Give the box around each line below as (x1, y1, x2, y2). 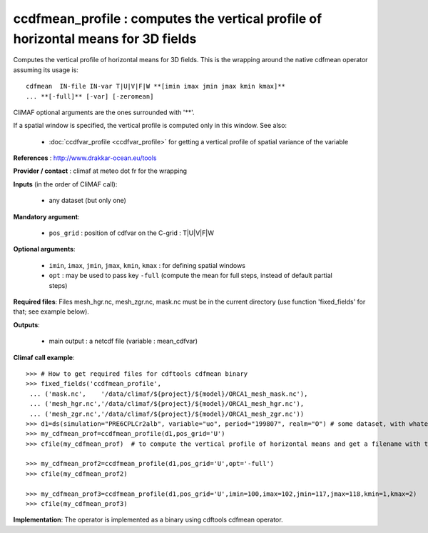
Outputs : (13, 320, 41, 329)
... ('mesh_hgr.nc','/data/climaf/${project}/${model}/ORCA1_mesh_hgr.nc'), (29, 400, 305, 408)
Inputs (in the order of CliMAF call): (13, 179, 118, 189)
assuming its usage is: (13, 65, 78, 74)
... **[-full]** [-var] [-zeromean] (26, 92, 154, 100)
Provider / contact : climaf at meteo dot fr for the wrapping (13, 166, 187, 175)
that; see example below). (13, 307, 89, 316)
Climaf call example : (13, 353, 75, 362)
